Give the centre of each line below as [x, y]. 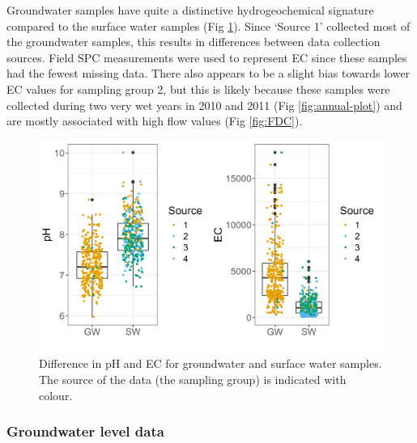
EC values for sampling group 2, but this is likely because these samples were [198, 89]
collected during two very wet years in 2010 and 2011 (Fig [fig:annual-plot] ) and [204, 105]
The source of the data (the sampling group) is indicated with [193, 380]
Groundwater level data [85, 431]
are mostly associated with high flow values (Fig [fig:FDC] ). [155, 121]
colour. [56, 395]
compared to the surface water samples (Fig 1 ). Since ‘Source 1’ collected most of [208, 25]
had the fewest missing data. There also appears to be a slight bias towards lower [208, 73]
